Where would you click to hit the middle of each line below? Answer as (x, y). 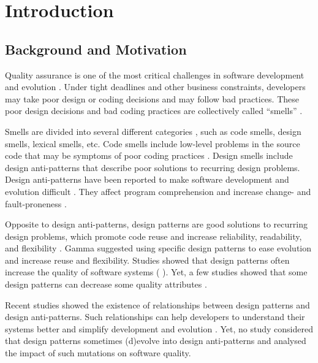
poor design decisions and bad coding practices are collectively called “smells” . (154, 111)
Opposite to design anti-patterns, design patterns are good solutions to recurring (156, 224)
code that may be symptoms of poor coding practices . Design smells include (149, 155)
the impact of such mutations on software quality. (98, 353)
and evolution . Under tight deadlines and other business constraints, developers (155, 87)
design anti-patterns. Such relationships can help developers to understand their (155, 317)
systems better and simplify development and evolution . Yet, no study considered (159, 328)
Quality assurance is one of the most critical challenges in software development (155, 75)
